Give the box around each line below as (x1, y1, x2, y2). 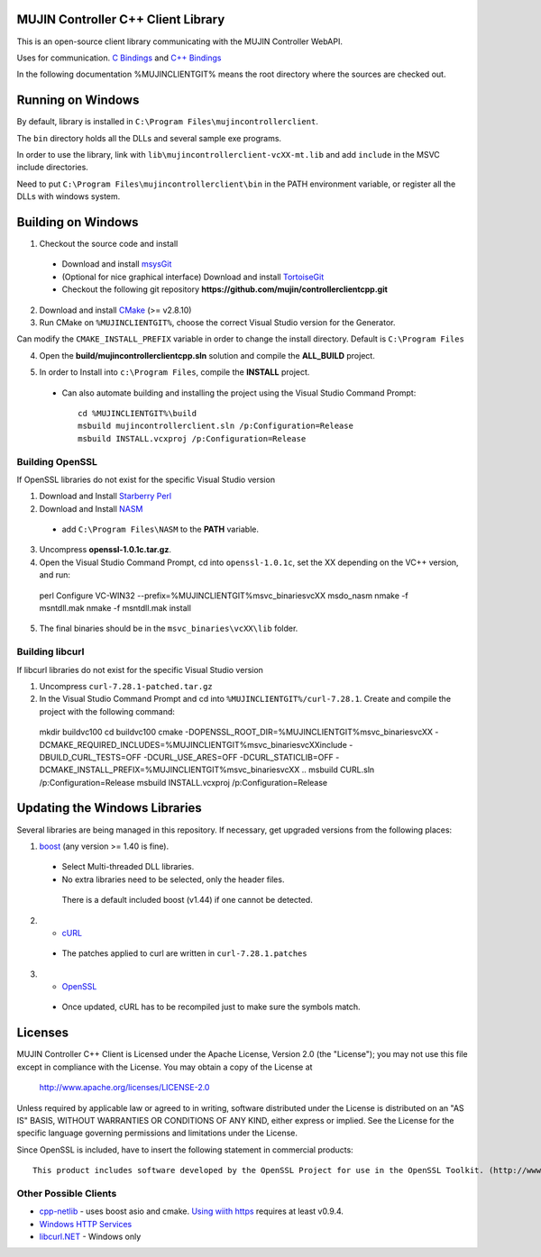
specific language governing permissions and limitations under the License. (16, 1127, 298, 1139)
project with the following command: (39, 706, 176, 716)
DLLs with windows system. (16, 191, 121, 202)
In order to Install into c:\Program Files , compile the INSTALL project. (39, 367, 310, 378)
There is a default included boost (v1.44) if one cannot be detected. (61, 895, 313, 906)
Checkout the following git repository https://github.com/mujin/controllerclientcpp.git (61, 284, 388, 295)
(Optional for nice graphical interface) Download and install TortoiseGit (61, 271, 325, 282)
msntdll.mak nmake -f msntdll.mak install (39, 603, 191, 614)
